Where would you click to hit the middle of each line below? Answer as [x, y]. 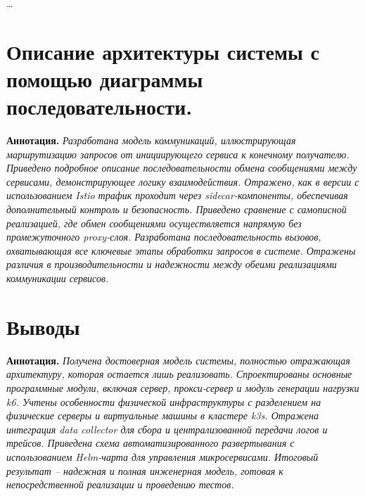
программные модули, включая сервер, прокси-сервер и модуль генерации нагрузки [183, 387]
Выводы [43, 326]
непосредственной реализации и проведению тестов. [120, 484]
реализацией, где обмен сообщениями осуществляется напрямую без [154, 223]
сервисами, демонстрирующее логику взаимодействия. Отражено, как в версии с [183, 181]
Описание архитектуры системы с [163, 51]
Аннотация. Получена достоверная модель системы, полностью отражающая [178, 360]
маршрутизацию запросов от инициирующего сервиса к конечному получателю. [178, 154]
